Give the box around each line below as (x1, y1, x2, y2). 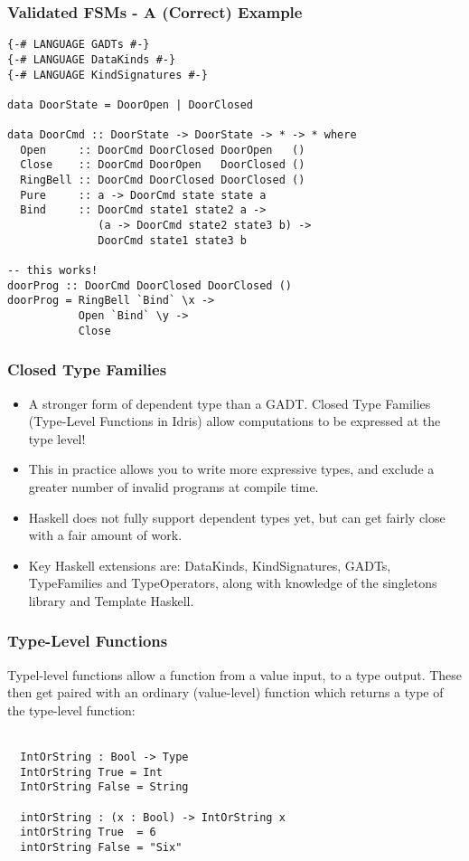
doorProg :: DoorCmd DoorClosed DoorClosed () (7, 279, 292, 292)
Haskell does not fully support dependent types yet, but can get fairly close (28, 507, 446, 526)
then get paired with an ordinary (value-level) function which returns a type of (7, 683, 444, 702)
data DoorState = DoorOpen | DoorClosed (7, 98, 254, 111)
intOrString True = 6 (20, 826, 156, 839)
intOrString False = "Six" (20, 841, 183, 855)
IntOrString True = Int (20, 765, 163, 779)
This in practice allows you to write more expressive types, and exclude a (28, 459, 435, 478)
